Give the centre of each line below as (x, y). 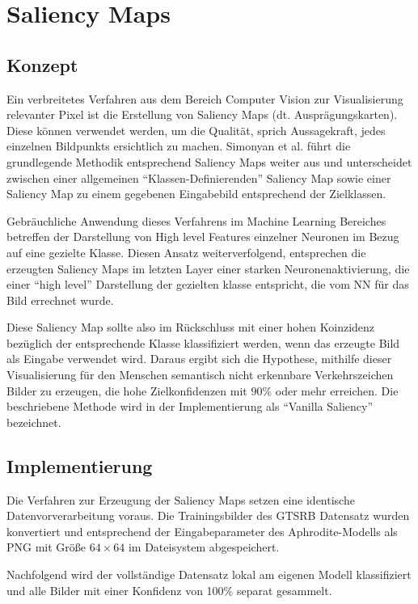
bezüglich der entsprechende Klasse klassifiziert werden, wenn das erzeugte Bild (203, 342)
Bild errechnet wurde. (60, 300)
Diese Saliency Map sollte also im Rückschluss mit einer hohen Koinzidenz (191, 327)
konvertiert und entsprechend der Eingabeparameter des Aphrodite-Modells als (202, 531)
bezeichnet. (34, 422)
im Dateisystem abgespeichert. (204, 547)
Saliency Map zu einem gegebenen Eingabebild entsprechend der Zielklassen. (196, 194)
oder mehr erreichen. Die (337, 390)
